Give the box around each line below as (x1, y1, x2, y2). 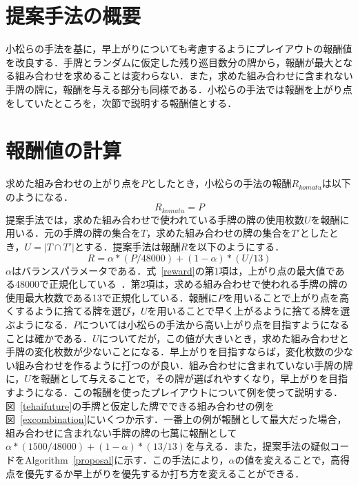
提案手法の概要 (6, 1, 141, 30)
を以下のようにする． (188, 239, 285, 254)
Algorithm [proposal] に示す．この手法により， (24, 452, 229, 466)
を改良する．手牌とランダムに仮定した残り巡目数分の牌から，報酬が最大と (6, 55, 344, 69)
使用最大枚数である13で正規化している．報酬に (6, 290, 218, 304)
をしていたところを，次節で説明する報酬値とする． (6, 95, 237, 110)
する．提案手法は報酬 (83, 239, 181, 254)
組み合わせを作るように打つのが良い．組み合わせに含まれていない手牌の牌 (14, 357, 353, 372)
